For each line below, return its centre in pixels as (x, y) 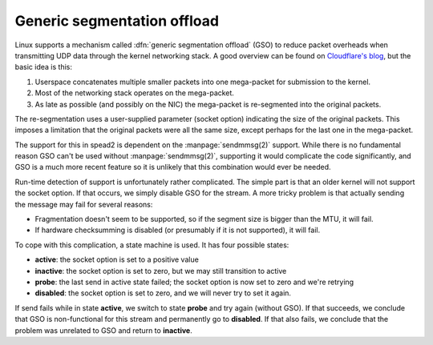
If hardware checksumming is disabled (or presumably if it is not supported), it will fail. (178, 230)
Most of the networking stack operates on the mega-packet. (134, 93)
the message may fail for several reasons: (84, 204)
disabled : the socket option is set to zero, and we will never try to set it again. (163, 293)
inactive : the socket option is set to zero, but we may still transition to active (161, 271)
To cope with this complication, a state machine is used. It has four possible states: (152, 245)
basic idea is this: (43, 67)
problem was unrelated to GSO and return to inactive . (103, 330)
